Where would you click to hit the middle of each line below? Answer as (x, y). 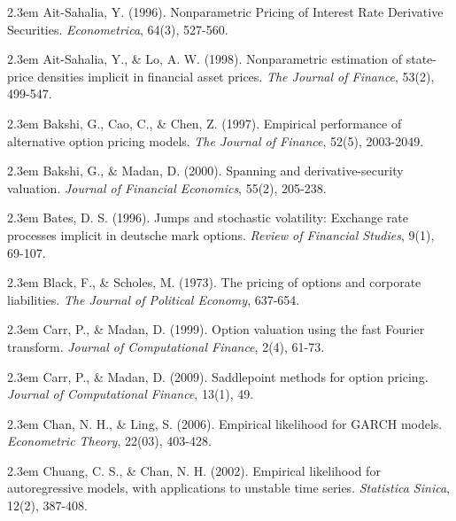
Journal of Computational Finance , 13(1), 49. (131, 394)
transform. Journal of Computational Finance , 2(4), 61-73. (166, 346)
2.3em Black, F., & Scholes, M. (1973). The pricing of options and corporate (214, 282)
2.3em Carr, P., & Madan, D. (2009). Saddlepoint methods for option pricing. (218, 376)
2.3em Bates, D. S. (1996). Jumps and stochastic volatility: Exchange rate (208, 218)
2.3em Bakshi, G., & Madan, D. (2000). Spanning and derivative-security (205, 171)
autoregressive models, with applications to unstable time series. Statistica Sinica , (228, 488)
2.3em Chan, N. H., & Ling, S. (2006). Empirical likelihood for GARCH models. (225, 423)
